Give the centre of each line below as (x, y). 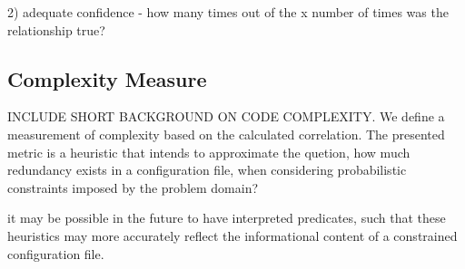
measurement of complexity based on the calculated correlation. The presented (226, 134)
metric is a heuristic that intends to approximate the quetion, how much (209, 152)
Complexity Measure (107, 78)
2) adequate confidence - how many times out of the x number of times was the (228, 12)
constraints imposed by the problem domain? (133, 187)
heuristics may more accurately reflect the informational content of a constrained (232, 235)
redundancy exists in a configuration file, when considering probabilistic (207, 170)
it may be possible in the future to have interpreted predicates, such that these (227, 218)
